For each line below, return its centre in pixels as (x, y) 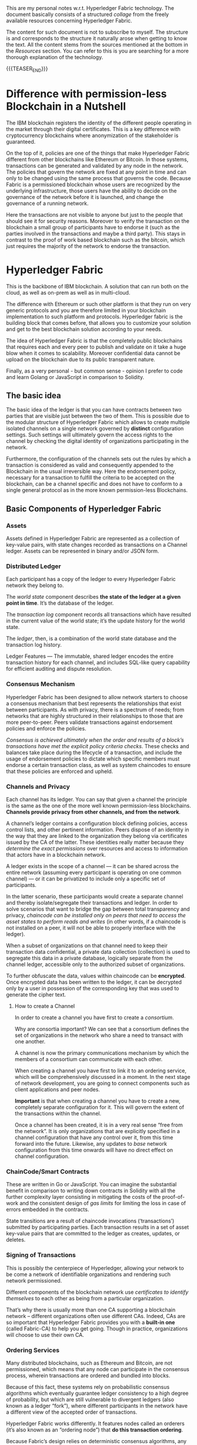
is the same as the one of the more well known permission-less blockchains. (98, 806)
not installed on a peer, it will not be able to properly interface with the (91, 928)
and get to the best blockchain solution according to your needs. (84, 329)
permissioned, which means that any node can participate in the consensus (98, 1369)
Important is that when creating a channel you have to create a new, (97, 1101)
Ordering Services (33, 1350)
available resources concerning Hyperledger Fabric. (69, 21)
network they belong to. (35, 585)
